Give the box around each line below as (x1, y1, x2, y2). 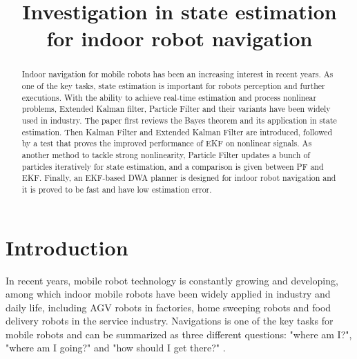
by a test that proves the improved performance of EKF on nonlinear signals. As (21, 137, 312, 149)
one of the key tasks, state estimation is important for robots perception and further (21, 80, 325, 92)
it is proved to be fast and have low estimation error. (21, 183, 212, 195)
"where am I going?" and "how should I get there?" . (6, 340, 226, 355)
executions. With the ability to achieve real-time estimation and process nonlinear (21, 91, 317, 103)
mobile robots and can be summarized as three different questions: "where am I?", (6, 327, 352, 341)
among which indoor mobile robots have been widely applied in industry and (6, 287, 331, 301)
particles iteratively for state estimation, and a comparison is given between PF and (21, 160, 324, 172)
